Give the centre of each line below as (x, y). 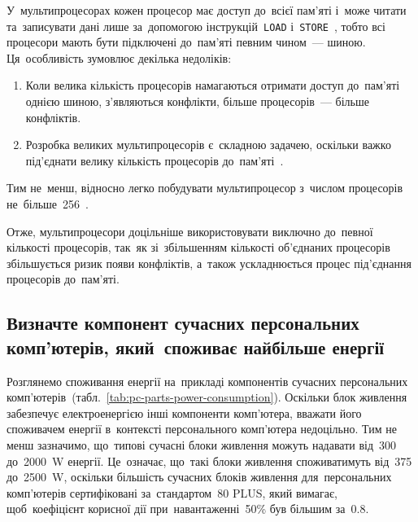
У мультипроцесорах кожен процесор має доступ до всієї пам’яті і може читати (207, 10)
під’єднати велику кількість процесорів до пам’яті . (155, 160)
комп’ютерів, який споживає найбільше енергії (196, 347)
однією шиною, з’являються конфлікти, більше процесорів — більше (197, 101)
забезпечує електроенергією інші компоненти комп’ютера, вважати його (184, 412)
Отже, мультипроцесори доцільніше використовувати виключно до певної (190, 231)
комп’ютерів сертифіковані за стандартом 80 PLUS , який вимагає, (172, 492)
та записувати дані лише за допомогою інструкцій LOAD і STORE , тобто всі (196, 26)
